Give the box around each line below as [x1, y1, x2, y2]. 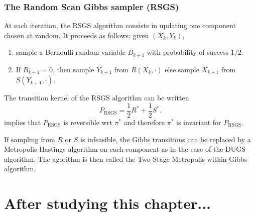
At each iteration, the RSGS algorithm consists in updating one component [4, 20, 236, 31]
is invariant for [176, 117, 221, 127]
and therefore [123, 117, 165, 127]
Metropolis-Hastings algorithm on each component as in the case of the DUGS [4, 144, 246, 154]
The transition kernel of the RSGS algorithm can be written [4, 92, 189, 103]
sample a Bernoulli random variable [16, 47, 125, 57]
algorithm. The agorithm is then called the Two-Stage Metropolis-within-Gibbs [4, 153, 247, 164]
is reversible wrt [63, 117, 112, 127]
